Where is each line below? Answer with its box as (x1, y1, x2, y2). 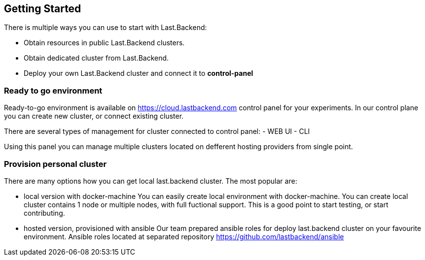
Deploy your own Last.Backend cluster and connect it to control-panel (24, 69, 253, 78)
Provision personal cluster (4, 159, 107, 169)
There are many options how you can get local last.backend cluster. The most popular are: (4, 176, 297, 185)
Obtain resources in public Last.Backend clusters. (24, 38, 185, 47)
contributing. (24, 208, 65, 217)
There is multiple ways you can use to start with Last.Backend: (4, 23, 207, 32)
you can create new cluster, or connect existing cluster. (4, 112, 184, 121)
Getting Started (4, 2, 81, 15)
